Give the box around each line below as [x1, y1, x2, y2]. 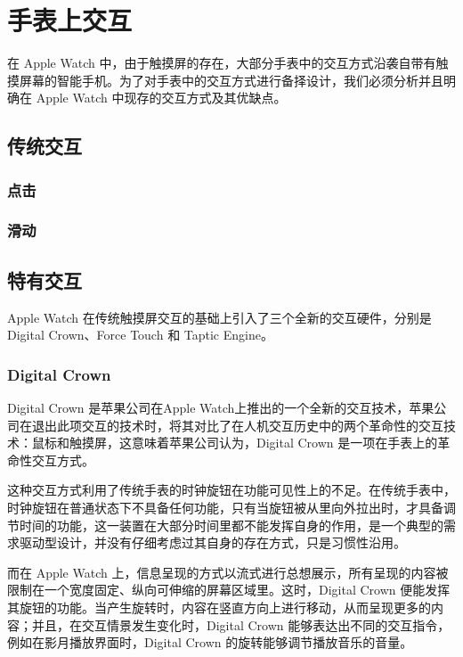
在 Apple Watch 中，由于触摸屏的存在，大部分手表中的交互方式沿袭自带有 [7, 53, 436, 72]
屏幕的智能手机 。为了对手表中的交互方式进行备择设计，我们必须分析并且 [19, 70, 443, 89]
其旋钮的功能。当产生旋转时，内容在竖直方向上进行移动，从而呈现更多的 [7, 597, 431, 616]
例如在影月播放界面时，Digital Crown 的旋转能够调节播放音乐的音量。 [7, 633, 413, 652]
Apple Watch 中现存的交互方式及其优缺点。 [36, 88, 287, 107]
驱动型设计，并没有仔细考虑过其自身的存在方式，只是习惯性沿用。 [19, 533, 406, 552]
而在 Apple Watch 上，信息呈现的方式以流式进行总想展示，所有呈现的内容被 [7, 563, 449, 581]
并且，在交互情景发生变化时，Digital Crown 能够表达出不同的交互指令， [31, 615, 451, 634]
